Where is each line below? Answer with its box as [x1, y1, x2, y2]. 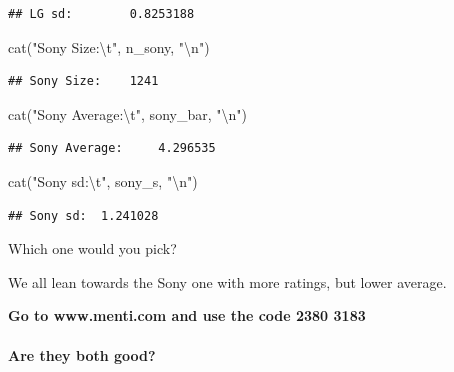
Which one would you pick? [8, 238, 177, 259]
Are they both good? [8, 344, 156, 365]
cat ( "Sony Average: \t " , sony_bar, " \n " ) [8, 103, 247, 124]
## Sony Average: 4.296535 [8, 141, 216, 156]
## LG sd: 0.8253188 [8, 7, 195, 21]
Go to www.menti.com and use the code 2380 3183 [8, 305, 366, 326]
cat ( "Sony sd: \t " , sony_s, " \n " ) [8, 170, 198, 191]
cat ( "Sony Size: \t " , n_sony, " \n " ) [8, 36, 210, 57]
